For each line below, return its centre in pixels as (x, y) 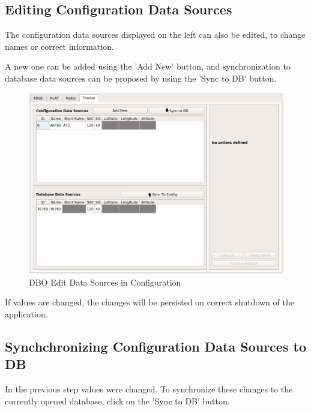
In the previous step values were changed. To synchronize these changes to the (149, 389)
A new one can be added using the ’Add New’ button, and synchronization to (148, 66)
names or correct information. (59, 46)
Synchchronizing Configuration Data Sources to (155, 346)
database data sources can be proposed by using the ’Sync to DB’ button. (141, 78)
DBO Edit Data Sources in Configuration (105, 282)
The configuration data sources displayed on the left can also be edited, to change (155, 34)
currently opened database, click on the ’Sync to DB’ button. (117, 400)
